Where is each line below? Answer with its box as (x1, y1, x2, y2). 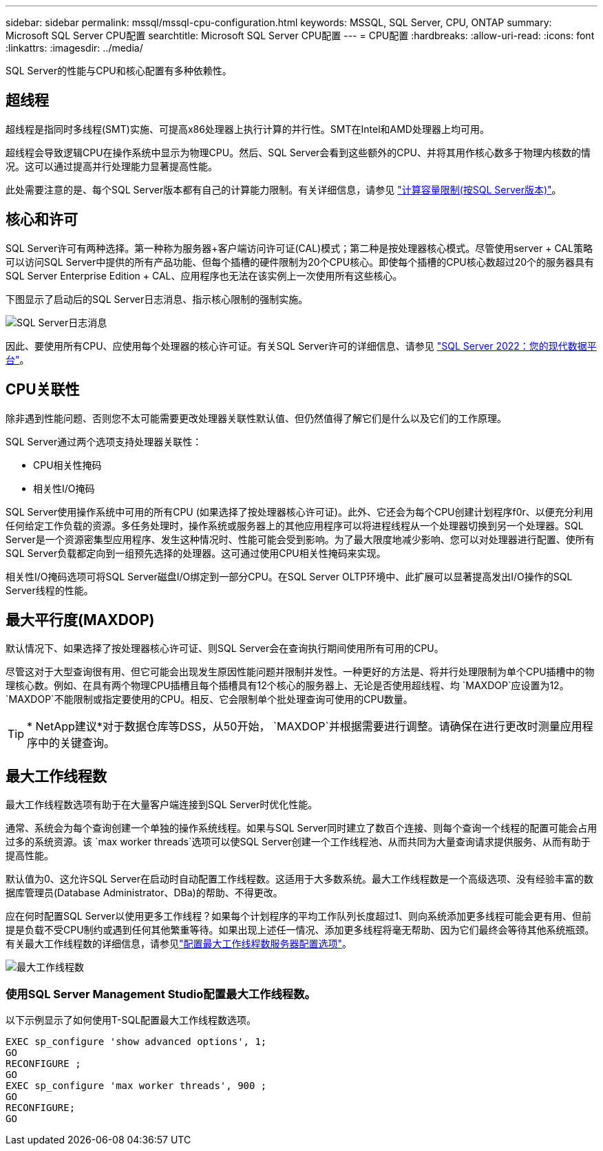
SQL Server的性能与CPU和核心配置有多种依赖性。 (6, 65, 232, 76)
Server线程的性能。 (6, 584, 94, 596)
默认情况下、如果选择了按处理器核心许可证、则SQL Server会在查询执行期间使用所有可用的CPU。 (6, 642, 444, 655)
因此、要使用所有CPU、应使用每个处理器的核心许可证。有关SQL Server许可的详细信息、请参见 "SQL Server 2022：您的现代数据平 (6, 339, 597, 352)
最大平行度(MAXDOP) (6, 611, 155, 629)
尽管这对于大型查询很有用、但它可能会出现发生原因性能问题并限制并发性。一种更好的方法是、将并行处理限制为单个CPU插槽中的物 (6, 666, 595, 678)
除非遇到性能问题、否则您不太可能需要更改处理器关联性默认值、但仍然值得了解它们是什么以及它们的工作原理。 (6, 412, 507, 424)
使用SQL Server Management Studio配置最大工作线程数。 (6, 986, 316, 1001)
